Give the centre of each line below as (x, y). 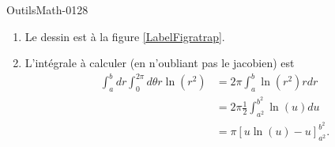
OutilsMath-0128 (47, 9)
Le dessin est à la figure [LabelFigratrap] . (125, 36)
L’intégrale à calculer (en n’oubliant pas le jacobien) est (160, 63)
